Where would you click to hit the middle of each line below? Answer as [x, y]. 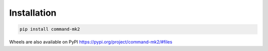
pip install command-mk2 [50, 29]
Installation [33, 13]
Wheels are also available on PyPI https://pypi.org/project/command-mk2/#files [91, 42]
